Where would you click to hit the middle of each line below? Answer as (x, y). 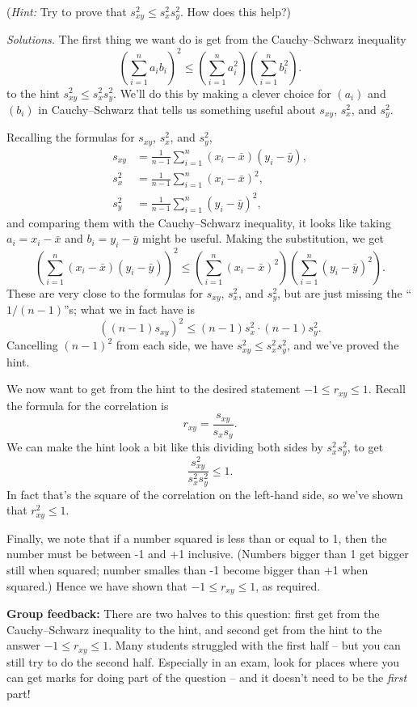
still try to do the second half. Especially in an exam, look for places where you (203, 661)
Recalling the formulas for (71, 137)
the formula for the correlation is (88, 405)
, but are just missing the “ (344, 292)
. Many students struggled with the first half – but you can (255, 645)
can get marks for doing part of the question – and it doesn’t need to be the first (207, 677)
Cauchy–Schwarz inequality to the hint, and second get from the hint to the (194, 629)
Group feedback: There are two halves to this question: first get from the (193, 614)
